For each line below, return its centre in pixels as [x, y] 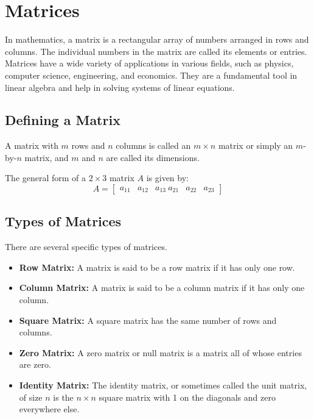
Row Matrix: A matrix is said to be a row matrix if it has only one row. [157, 267]
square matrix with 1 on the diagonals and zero [187, 397]
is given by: [167, 178]
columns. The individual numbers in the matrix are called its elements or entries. [156, 51]
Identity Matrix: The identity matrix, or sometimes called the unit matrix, [163, 385]
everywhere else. [49, 409]
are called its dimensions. [153, 157]
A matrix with [32, 145]
